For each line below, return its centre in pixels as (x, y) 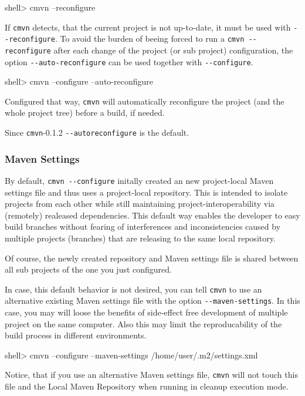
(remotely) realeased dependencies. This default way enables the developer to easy (152, 215)
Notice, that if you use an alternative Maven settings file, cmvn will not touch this (151, 375)
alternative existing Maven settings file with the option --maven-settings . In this (152, 301)
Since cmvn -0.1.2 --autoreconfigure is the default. (97, 132)
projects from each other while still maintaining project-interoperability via (140, 204)
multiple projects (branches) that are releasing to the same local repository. (140, 238)
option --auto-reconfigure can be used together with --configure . (129, 61)
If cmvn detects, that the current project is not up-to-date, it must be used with (148, 27)
